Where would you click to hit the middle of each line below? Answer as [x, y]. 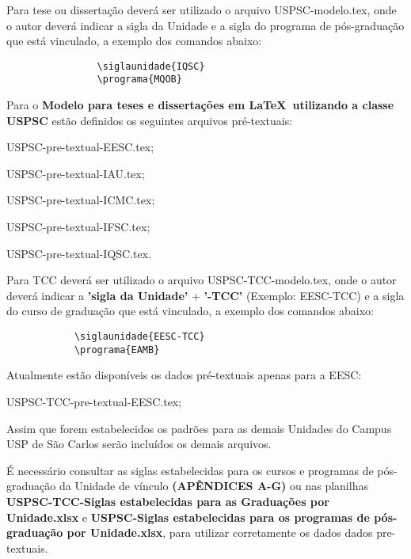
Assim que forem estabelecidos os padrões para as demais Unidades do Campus [199, 428]
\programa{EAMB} [117, 350]
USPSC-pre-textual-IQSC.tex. [79, 253]
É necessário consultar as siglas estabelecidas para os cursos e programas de [190, 470]
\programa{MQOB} [139, 80]
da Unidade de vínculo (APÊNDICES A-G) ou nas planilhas [213, 486]
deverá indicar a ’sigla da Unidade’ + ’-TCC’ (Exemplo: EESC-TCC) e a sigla [205, 295]
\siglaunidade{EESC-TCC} [139, 337]
